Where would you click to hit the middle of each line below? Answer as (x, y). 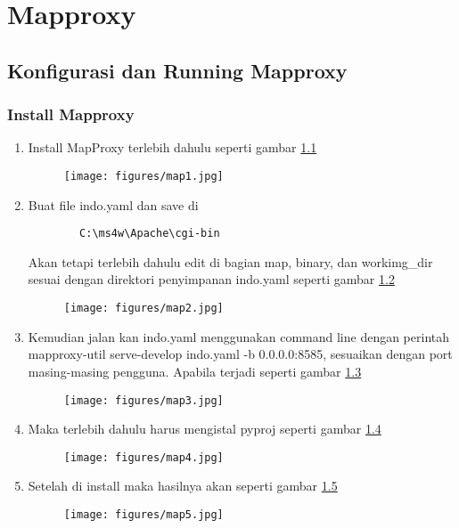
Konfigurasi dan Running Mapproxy (177, 70)
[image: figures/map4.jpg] (143, 457)
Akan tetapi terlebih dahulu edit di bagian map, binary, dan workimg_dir (230, 261)
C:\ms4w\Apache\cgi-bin (150, 234)
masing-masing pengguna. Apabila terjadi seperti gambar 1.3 (195, 371)
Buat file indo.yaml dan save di (113, 204)
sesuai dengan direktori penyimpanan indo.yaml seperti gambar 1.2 (211, 279)
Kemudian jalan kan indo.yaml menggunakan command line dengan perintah (239, 336)
